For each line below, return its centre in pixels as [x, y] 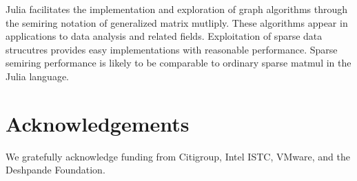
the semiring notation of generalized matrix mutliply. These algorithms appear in [177, 22]
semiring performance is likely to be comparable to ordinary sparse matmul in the [178, 63]
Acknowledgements [98, 123]
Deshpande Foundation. [55, 170]
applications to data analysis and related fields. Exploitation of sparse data [164, 36]
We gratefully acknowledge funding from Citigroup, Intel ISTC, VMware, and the [178, 156]
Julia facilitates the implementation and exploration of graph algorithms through [177, 9]
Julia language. [37, 76]
